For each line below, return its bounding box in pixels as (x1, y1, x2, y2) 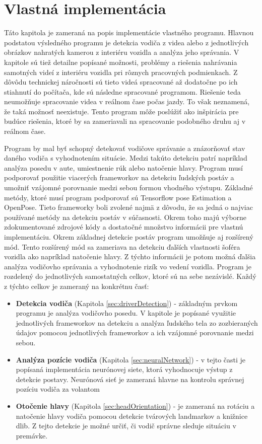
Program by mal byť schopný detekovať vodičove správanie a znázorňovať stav (4, 142, 245, 153)
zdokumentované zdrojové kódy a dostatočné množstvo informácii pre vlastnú (4, 221, 243, 232)
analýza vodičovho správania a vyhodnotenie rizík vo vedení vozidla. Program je (4, 261, 251, 271)
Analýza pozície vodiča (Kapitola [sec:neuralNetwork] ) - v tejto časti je (16, 354, 246, 364)
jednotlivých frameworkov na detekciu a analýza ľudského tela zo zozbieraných (16, 317, 258, 328)
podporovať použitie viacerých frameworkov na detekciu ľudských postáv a (4, 172, 234, 183)
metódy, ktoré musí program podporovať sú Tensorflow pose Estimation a (4, 192, 232, 202)
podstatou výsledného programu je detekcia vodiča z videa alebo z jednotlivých (4, 37, 249, 47)
